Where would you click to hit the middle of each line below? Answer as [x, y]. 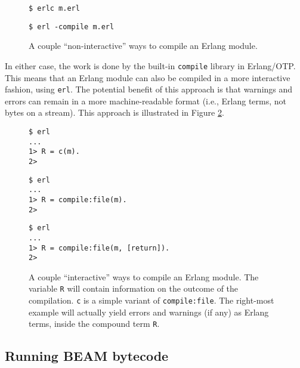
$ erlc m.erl [54, 8]
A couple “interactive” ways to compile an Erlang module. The [144, 276]
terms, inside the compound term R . [94, 324]
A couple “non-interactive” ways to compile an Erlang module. [143, 46]
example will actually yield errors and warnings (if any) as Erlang [149, 312]
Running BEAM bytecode [87, 356]
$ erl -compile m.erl [72, 27]
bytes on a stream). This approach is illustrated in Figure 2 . [115, 112]
